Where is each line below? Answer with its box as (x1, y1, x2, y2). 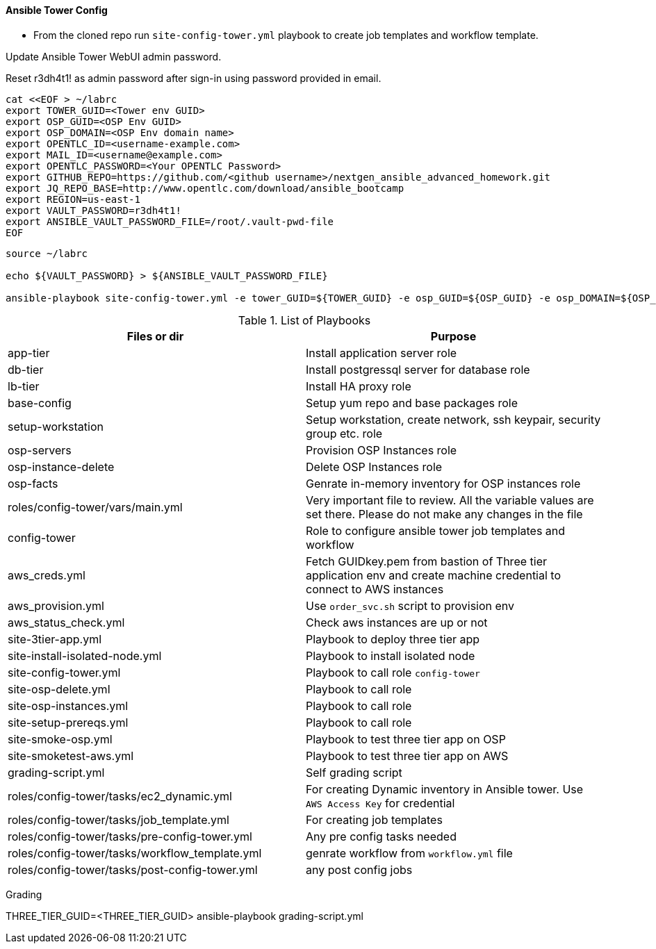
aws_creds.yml (8, 568, 85, 582)
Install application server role (306, 345, 457, 360)
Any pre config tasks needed (306, 829, 457, 843)
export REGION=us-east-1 (6, 193, 140, 205)
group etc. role (306, 426, 383, 440)
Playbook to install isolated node (306, 648, 475, 663)
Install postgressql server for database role (306, 362, 530, 377)
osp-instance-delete (8, 459, 115, 474)
